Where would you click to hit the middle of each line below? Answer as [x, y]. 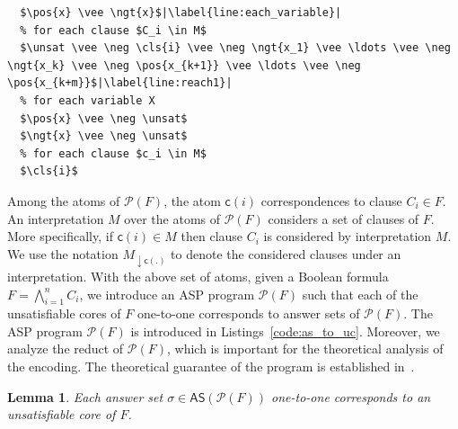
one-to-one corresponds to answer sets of [249, 313]
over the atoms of [172, 218]
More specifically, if [60, 236]
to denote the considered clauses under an [286, 253]
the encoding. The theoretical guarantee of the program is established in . [211, 366]
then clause [212, 236]
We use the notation [63, 253]
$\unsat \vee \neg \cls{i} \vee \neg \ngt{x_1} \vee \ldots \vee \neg [235, 48]
